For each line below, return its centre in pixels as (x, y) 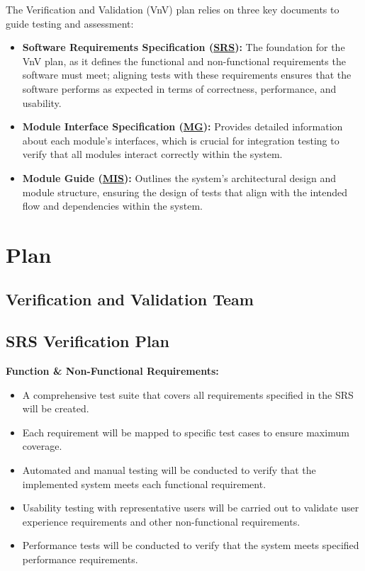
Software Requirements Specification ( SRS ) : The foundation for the (184, 47)
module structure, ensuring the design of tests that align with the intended (185, 192)
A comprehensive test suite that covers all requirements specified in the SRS (188, 394)
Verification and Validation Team (130, 299)
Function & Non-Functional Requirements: (112, 371)
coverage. (42, 446)
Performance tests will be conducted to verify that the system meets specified (191, 545)
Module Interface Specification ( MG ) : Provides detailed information (182, 126)
